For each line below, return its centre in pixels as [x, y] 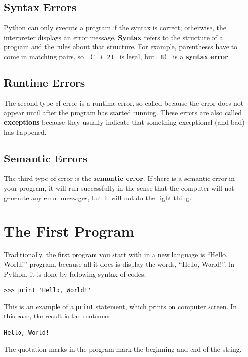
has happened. [25, 131]
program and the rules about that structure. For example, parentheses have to [121, 47]
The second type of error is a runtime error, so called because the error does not [124, 103]
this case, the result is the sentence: [57, 316]
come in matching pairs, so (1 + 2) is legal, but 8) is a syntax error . [117, 56]
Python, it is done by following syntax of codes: [75, 273]
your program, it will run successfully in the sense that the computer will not [119, 188]
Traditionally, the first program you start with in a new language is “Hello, [116, 254]
